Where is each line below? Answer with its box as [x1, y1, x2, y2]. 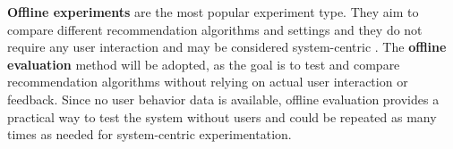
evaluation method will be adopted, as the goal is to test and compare [7, 54, 400, 73]
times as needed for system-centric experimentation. [7, 125, 292, 144]
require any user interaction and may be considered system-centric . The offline [7, 37, 447, 56]
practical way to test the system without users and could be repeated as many [7, 107, 437, 126]
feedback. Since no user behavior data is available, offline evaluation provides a [7, 89, 440, 108]
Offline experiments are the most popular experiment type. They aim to [7, 3, 419, 21]
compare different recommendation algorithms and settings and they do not [7, 20, 423, 38]
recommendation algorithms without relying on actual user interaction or [7, 72, 408, 91]
